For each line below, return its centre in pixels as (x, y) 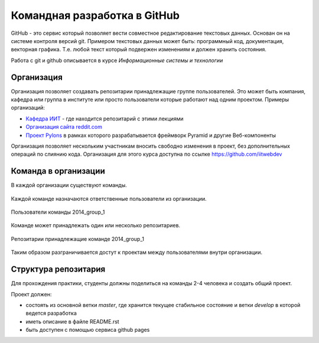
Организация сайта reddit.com (64, 127)
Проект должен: (31, 294)
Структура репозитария (58, 269)
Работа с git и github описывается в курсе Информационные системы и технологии (117, 60)
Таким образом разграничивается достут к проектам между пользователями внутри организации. (137, 252)
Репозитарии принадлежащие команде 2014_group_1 (78, 239)
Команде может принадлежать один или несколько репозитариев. (95, 226)
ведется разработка (51, 313)
